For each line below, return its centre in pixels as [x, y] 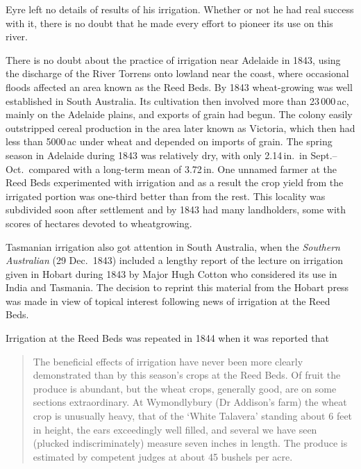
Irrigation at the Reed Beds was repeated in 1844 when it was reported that [167, 338]
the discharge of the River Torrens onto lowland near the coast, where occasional [177, 73]
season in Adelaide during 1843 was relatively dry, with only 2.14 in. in [157, 155]
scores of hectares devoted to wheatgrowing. [99, 223]
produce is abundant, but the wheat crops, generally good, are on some [185, 388]
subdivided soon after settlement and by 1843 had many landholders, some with [176, 209]
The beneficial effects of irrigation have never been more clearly [168, 361]
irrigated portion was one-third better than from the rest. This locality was [166, 196]
